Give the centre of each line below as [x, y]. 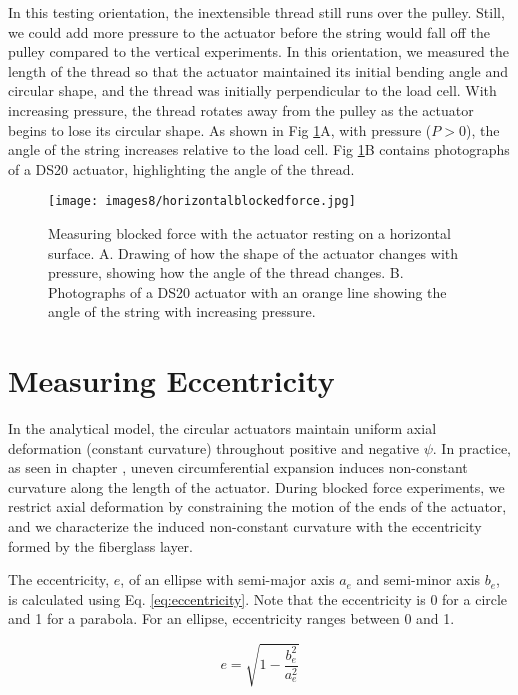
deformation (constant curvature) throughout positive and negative [214, 447]
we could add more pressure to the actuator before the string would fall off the [249, 31]
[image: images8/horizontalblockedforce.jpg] [202, 201]
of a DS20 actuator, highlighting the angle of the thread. [181, 168]
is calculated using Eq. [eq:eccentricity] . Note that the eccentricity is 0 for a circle [258, 598]
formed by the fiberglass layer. [100, 545]
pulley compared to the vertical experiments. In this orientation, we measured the [258, 51]
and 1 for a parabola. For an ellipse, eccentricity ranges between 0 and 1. [231, 618]
